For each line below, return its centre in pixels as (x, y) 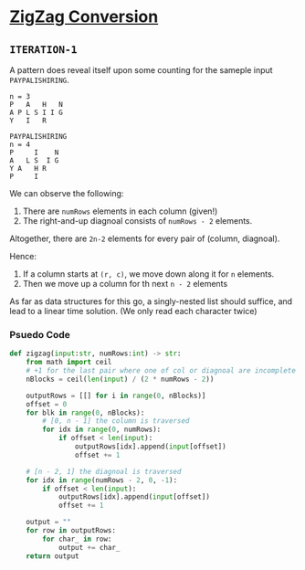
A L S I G (34, 161)
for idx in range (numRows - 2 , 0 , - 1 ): (102, 480)
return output (53, 556)
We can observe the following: (67, 193)
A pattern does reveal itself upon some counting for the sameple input (141, 70)
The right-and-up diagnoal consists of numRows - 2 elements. (137, 221)
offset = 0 (47, 404)
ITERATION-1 (43, 49)
